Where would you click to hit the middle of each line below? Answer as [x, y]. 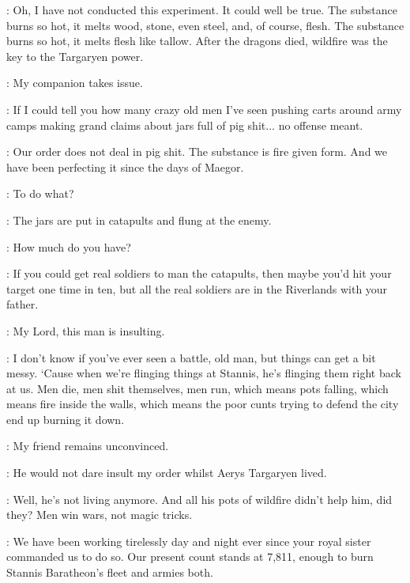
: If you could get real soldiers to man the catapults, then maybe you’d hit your [199, 273]
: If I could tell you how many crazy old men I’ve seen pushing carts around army [204, 109]
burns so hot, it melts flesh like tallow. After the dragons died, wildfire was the [197, 41]
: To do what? [40, 193]
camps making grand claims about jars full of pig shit [136, 125]
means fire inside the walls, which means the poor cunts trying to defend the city [203, 404]
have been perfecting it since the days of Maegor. [125, 167]
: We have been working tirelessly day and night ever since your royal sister [189, 541]
